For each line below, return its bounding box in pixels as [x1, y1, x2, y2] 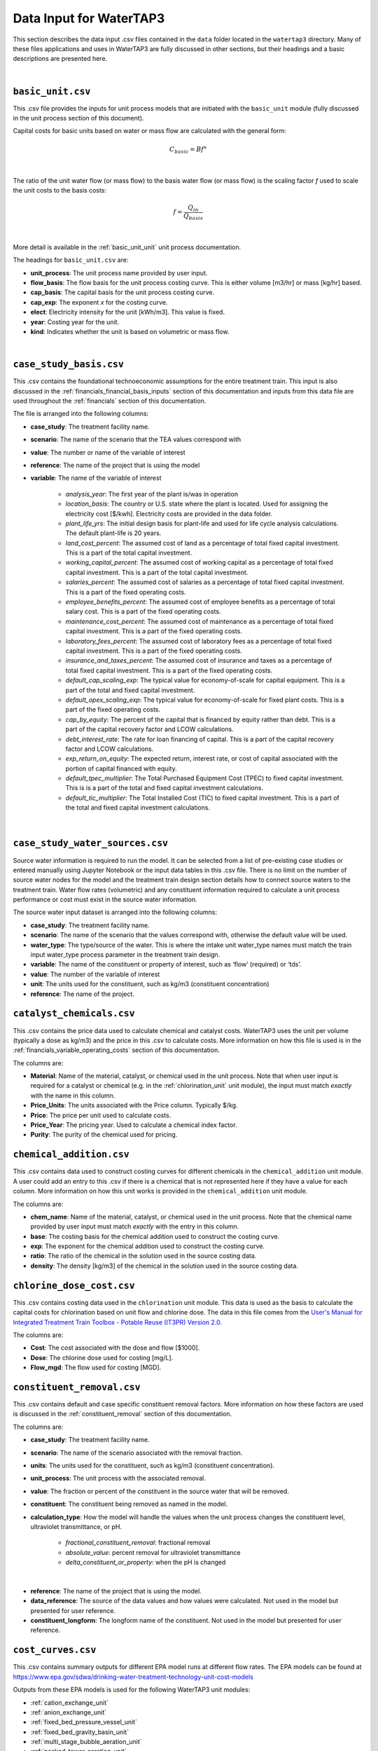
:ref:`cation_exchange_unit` [30, 1698, 108, 1707]
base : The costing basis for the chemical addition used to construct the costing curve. [30, 1232, 280, 1240]
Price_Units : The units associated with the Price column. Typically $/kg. [30, 1101, 238, 1109]
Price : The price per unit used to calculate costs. [30, 1111, 171, 1119]
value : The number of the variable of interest [30, 970, 160, 978]
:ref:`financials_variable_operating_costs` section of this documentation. [13, 1046, 220, 1054]
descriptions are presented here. [13, 55, 108, 63]
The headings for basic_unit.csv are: [13, 256, 129, 264]
